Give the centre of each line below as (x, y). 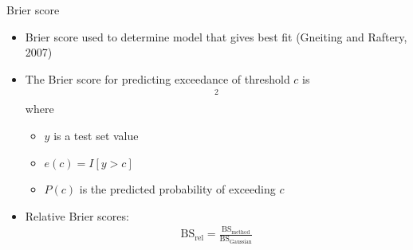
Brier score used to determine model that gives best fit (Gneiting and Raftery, (216, 36)
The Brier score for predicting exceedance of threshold (157, 78)
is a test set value (96, 136)
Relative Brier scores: (77, 215)
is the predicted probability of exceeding (177, 189)
